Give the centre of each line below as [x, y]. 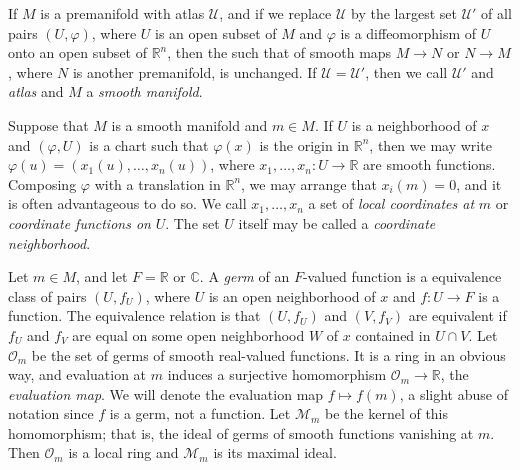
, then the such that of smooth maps [279, 52]
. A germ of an [244, 276]
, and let [102, 276]
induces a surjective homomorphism [277, 374]
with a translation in [157, 183]
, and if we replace [275, 13]
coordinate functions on [79, 222]
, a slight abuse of [453, 393]
